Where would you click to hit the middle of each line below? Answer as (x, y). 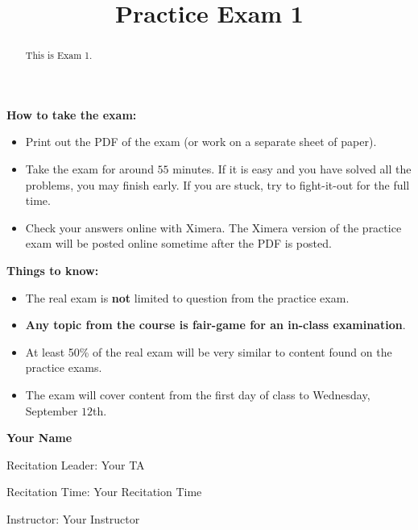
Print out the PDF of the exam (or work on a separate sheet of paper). (201, 142)
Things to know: (53, 270)
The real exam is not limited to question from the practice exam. (187, 297)
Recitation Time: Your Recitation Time (104, 492)
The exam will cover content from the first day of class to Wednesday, (198, 394)
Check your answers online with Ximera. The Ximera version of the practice (213, 227)
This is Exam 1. (59, 55)
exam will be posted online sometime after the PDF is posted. (178, 243)
